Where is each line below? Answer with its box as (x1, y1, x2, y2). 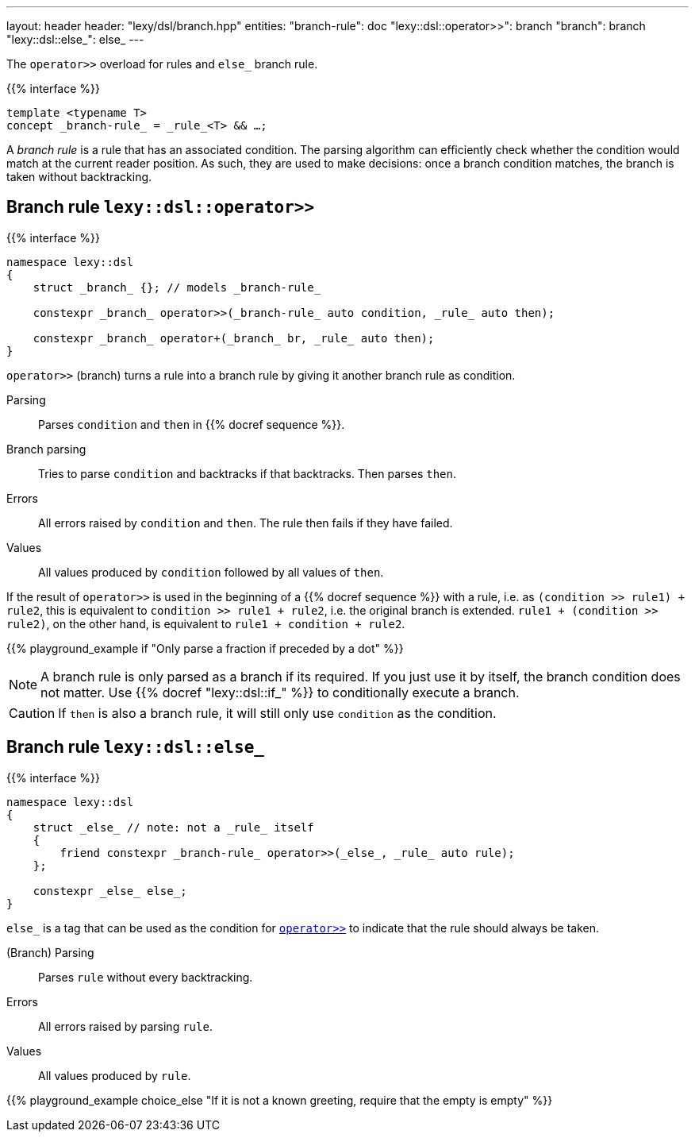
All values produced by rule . (38, 1068, 191, 1082)
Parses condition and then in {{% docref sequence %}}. (38, 417, 345, 431)
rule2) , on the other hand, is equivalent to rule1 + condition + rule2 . (6, 616, 405, 631)
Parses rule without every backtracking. (38, 970, 253, 984)
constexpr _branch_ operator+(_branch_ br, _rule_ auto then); (33, 331, 435, 345)
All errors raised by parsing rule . (38, 1019, 213, 1033)
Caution (9, 704, 56, 721)
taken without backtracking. (6, 170, 152, 183)
